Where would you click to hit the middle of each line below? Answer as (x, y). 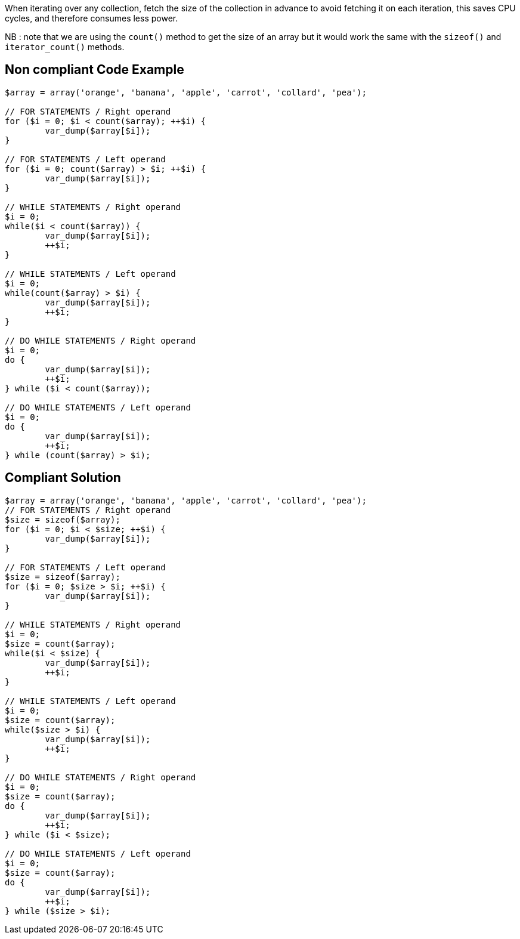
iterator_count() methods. (65, 47)
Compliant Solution (63, 478)
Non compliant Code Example (95, 70)
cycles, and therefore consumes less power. (92, 18)
